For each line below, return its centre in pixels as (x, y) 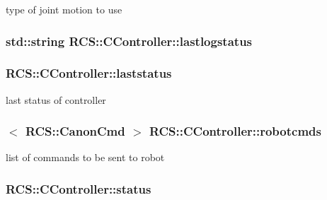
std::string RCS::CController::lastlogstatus (129, 41)
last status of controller (56, 99)
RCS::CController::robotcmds (235, 131)
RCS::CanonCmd (75, 131)
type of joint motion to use (64, 9)
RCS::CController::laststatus (89, 73)
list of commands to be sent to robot (85, 157)
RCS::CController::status (79, 188)
